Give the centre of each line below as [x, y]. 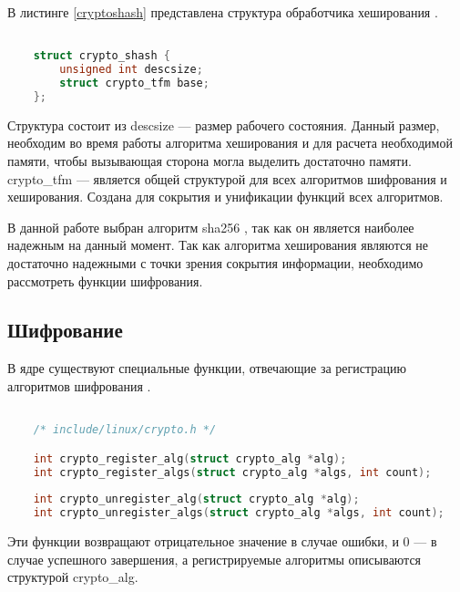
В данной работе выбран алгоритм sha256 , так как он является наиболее [211, 227]
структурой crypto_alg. [73, 577]
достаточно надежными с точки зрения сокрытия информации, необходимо [215, 262]
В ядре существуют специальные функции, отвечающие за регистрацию [207, 368]
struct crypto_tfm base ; [134, 83]
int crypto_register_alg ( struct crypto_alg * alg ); [190, 458]
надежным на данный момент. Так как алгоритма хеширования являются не [218, 245]
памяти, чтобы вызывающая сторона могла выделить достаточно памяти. [210, 160]
